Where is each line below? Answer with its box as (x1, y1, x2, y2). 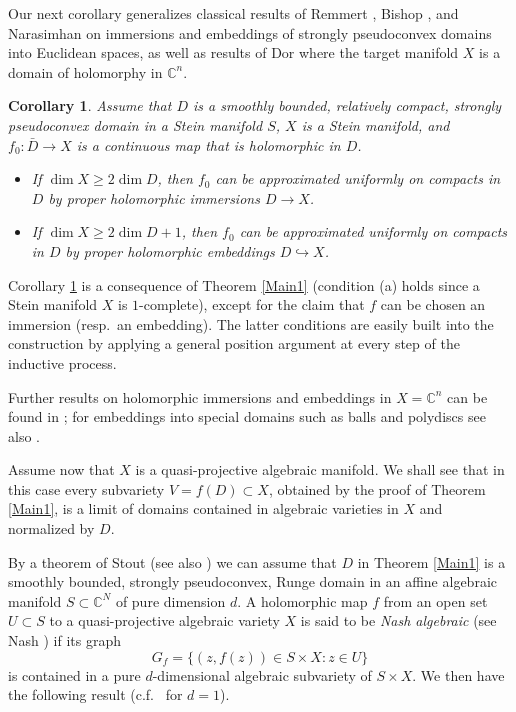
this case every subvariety (8, 478, 165, 499)
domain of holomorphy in (8, 61, 163, 82)
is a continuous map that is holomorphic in (76, 134, 341, 155)
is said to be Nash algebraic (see (300, 610, 497, 631)
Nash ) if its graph (8, 630, 121, 651)
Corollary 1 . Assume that (8, 95, 172, 116)
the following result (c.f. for (8, 684, 183, 705)
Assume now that (8, 459, 115, 480)
